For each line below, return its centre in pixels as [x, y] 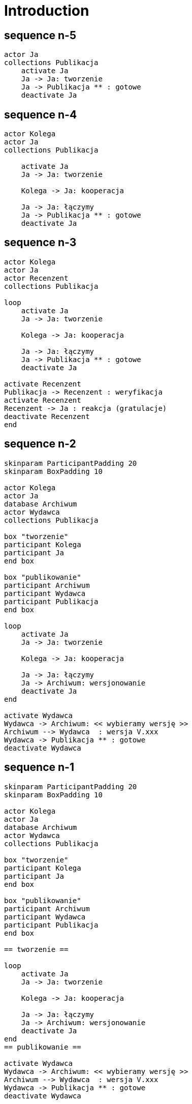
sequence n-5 [40, 35]
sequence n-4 [41, 114]
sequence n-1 [39, 767]
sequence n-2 [40, 444]
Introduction [47, 11]
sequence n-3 [40, 243]
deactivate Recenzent [47, 416]
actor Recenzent [36, 278]
